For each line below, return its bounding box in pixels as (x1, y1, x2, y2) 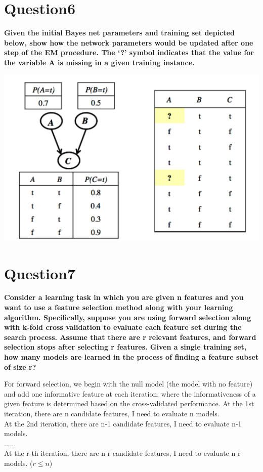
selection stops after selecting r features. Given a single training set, (4, 341, 247, 352)
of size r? (4, 361, 36, 372)
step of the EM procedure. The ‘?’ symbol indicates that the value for (4, 47, 254, 58)
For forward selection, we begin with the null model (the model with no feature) (4, 378, 253, 389)
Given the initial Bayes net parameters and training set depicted (4, 27, 235, 38)
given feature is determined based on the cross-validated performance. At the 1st (4, 398, 254, 409)
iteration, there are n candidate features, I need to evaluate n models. (4, 408, 220, 419)
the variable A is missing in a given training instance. (4, 57, 195, 67)
